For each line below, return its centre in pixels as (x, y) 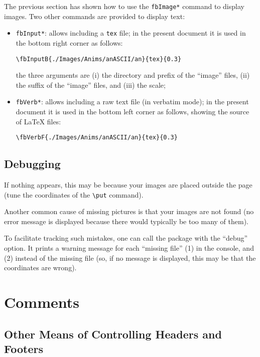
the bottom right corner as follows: (69, 42)
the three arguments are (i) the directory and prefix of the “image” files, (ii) (133, 75)
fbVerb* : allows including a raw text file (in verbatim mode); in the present (132, 102)
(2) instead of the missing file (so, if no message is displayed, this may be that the (130, 257)
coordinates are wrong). (40, 267)
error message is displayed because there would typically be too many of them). (126, 221)
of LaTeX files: (38, 121)
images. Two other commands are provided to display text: (95, 16)
